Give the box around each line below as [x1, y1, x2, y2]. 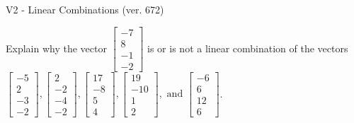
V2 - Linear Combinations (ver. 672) [6, 2, 164, 16]
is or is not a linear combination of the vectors [147, 40, 348, 55]
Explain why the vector [6, 40, 107, 55]
